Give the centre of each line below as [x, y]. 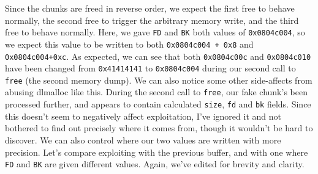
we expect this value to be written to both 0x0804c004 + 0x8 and [129, 44]
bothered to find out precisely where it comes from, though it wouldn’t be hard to [159, 128]
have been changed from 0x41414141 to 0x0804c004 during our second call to [150, 68]
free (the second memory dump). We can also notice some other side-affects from [159, 80]
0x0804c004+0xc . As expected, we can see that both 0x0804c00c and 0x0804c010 [158, 56]
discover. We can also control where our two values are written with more [143, 140]
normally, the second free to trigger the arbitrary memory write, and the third [152, 20]
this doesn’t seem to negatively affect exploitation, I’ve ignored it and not [143, 116]
